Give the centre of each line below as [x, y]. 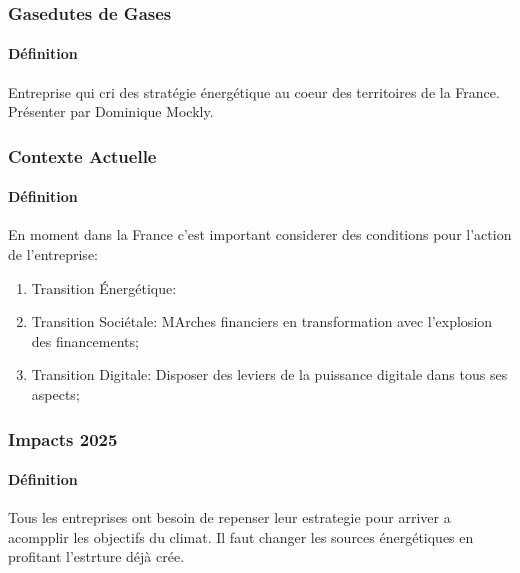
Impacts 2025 [63, 438]
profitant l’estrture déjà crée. [96, 556]
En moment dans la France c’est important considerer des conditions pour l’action [260, 234]
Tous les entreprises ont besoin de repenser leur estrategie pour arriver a [229, 517]
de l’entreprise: [53, 254]
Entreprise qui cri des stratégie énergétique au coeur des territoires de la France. [254, 91]
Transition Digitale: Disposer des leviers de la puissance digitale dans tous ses [269, 374]
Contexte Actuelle [82, 155]
